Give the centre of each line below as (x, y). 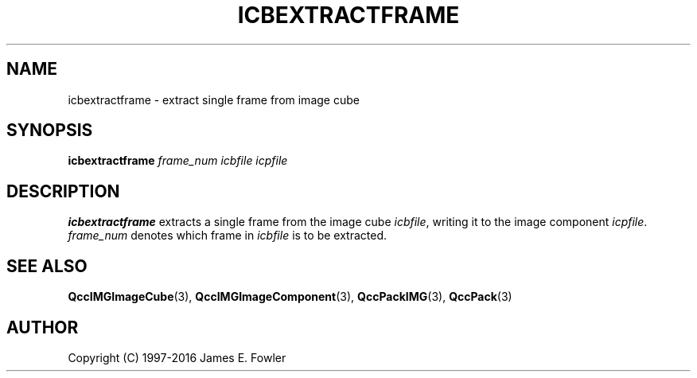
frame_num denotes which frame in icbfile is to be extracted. (228, 236)
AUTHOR (43, 327)
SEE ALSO (47, 266)
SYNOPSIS (50, 131)
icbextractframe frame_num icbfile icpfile (178, 161)
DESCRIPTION (63, 191)
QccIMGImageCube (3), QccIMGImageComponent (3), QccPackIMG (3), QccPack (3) (290, 297)
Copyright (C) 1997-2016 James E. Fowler (177, 357)
